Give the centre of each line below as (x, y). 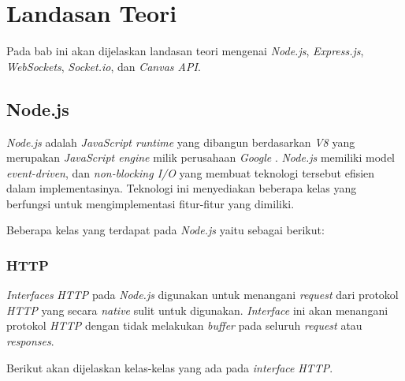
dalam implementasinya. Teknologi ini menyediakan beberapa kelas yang (182, 188)
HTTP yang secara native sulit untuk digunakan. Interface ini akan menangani (197, 310)
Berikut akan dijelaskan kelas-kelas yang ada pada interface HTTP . (170, 367)
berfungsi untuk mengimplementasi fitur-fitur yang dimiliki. (150, 203)
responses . (30, 341)
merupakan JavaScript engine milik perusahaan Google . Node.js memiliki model (201, 157)
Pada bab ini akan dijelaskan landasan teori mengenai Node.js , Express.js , (185, 51)
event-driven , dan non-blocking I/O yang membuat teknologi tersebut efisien (191, 172)
